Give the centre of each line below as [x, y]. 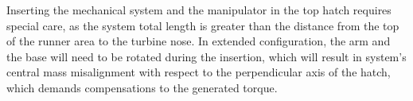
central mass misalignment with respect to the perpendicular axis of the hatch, [199, 72]
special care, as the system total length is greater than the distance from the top [203, 25]
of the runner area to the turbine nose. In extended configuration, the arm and [199, 41]
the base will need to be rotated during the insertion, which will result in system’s [206, 56]
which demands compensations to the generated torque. [142, 87]
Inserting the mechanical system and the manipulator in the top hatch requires [199, 10]
